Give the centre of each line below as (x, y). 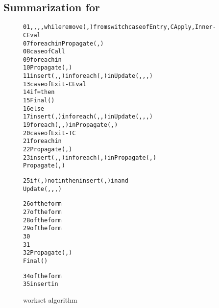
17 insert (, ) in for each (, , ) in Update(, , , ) (88, 117)
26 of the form (42, 204)
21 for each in (42, 141)
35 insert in (41, 284)
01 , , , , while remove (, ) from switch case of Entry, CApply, (109, 27)
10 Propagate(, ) (48, 68)
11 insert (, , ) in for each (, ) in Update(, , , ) (88, 76)
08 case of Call (44, 52)
